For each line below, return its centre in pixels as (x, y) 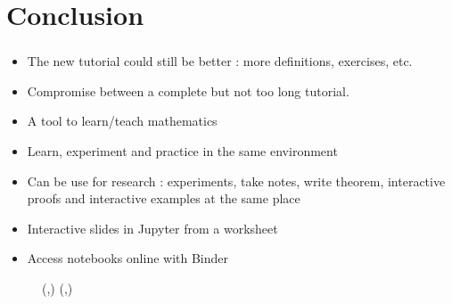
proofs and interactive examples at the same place (164, 198)
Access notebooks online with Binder (128, 258)
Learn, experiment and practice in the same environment (182, 151)
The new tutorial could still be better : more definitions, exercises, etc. (220, 61)
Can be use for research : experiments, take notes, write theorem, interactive (236, 181)
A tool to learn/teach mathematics (122, 121)
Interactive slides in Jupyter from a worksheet (152, 228)
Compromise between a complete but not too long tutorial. (188, 90)
